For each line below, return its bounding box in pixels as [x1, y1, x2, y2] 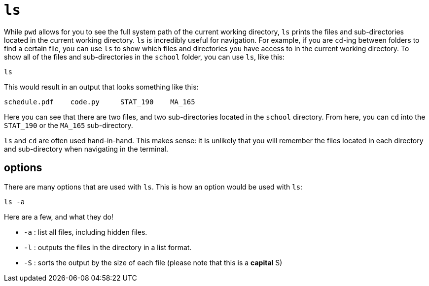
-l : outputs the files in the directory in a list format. [24, 243, 192, 252]
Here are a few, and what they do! [4, 212, 113, 221]
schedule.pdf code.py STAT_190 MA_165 [4, 97, 195, 106]
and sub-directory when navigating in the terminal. [4, 144, 168, 153]
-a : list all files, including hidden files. [24, 227, 147, 236]
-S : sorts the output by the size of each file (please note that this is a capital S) [24, 258, 283, 267]
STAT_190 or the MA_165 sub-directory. [4, 121, 133, 129]
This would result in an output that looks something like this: [4, 82, 199, 91]
